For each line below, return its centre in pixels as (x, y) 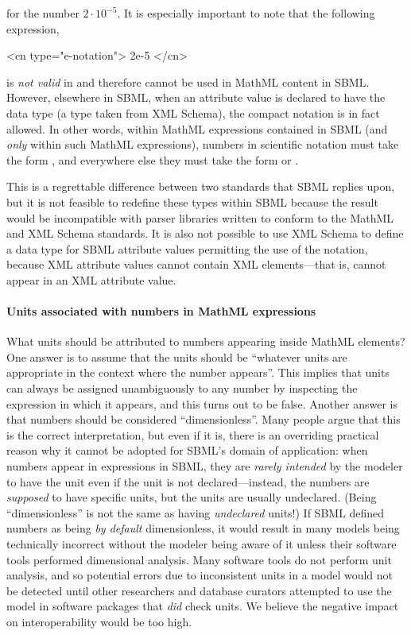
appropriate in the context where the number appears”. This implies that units (198, 372)
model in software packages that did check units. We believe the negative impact (203, 606)
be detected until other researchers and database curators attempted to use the (199, 590)
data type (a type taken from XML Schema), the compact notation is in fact (193, 112)
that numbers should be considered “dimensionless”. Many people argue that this (204, 419)
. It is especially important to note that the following (246, 13)
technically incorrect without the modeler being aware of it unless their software (202, 544)
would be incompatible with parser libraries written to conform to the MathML (200, 217)
